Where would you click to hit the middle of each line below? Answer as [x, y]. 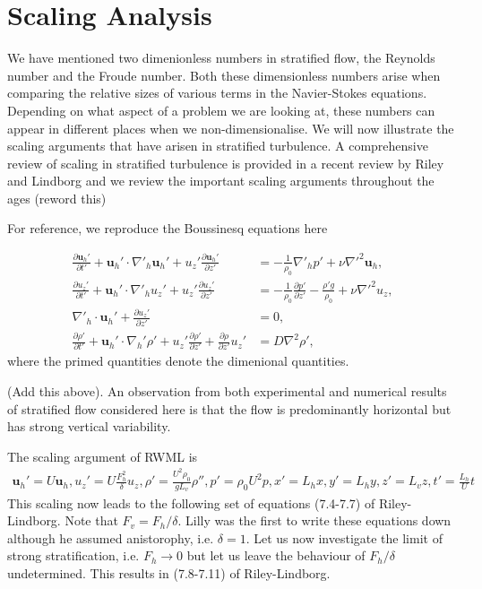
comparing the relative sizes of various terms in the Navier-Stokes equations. [217, 93]
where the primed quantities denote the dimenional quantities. [178, 361]
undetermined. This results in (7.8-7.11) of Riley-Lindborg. [169, 572]
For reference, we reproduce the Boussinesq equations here [168, 228]
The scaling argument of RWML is [103, 456]
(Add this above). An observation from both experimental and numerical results [227, 391]
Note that [91, 520]
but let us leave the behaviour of [276, 555]
